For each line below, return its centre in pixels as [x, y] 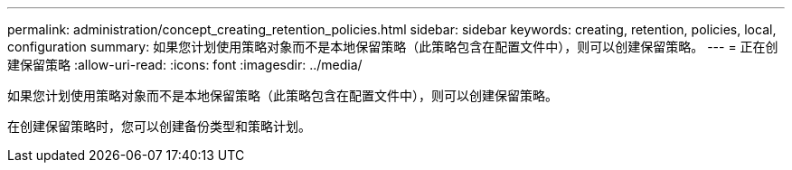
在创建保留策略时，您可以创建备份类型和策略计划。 [159, 126]
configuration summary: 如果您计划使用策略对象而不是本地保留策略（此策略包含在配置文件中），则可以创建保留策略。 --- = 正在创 [393, 47]
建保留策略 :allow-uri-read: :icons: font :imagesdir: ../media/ [185, 65]
